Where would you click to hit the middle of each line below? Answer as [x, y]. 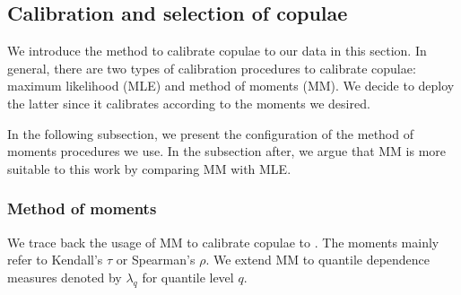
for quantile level [188, 277]
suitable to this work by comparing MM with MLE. [149, 168]
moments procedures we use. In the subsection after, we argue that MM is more [227, 151]
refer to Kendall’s [55, 260]
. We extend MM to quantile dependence [318, 260]
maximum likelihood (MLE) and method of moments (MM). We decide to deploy [231, 86]
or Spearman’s [156, 260]
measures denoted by [65, 277]
